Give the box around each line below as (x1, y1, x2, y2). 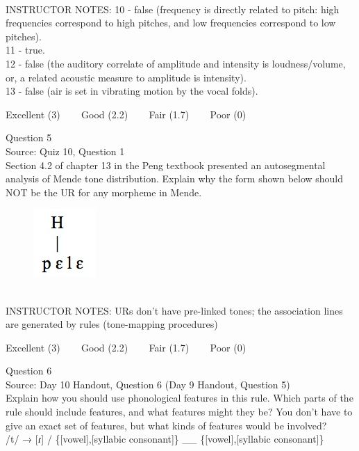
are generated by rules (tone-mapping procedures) (6, 317, 218, 331)
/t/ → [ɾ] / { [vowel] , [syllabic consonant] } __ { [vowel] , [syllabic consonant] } (6, 432, 324, 446)
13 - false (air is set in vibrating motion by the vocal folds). (6, 84, 258, 98)
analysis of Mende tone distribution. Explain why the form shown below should (6, 171, 344, 186)
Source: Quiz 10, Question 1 (6, 143, 125, 158)
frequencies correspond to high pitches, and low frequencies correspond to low (6, 15, 336, 30)
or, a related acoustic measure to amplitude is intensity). (6, 70, 247, 84)
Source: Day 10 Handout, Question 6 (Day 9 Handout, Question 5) (6, 377, 290, 391)
